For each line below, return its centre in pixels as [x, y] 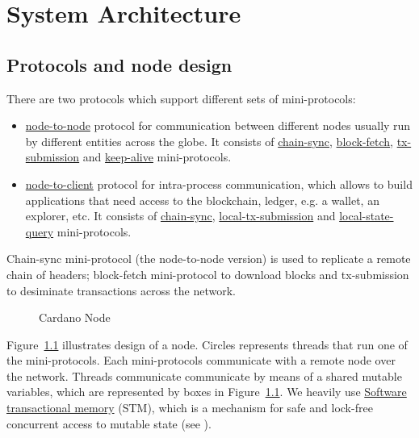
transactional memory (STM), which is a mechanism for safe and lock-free [190, 408]
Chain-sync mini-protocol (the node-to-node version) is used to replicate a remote [209, 259]
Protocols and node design [119, 64]
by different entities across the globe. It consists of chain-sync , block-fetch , [209, 141]
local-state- [367, 216]
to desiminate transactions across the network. [121, 290]
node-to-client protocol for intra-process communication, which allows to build [219, 184]
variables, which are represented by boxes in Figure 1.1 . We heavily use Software [207, 392]
